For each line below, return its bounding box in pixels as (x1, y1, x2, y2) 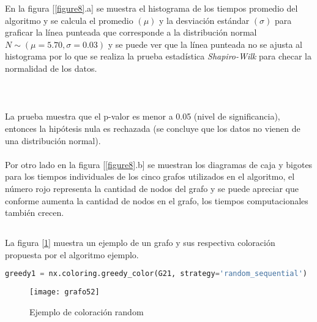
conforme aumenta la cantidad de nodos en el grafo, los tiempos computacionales (5, 194, 308, 207)
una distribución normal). (5, 134, 101, 147)
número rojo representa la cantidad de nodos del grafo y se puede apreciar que (5, 182, 299, 194)
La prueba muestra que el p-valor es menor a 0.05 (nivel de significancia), (5, 110, 280, 123)
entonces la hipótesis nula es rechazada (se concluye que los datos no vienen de (5, 121, 300, 134)
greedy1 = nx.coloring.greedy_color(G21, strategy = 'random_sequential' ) (5, 269, 308, 278)
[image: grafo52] (29, 288, 100, 297)
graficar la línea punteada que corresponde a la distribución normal (5, 26, 257, 39)
